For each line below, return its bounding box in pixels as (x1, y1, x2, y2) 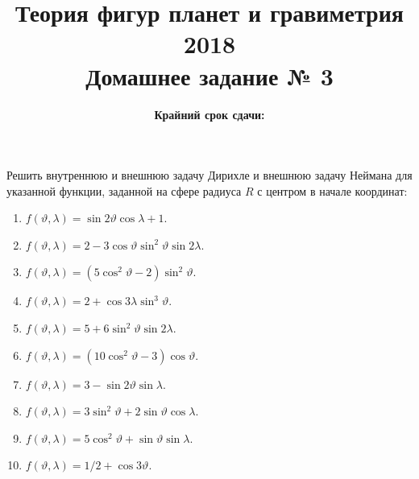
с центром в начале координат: (257, 182, 408, 199)
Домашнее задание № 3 (85, 59, 334, 92)
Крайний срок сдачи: (154, 105, 265, 122)
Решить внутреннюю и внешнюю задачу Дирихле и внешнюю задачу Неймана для (6, 167, 413, 184)
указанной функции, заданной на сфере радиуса (6, 182, 242, 199)
